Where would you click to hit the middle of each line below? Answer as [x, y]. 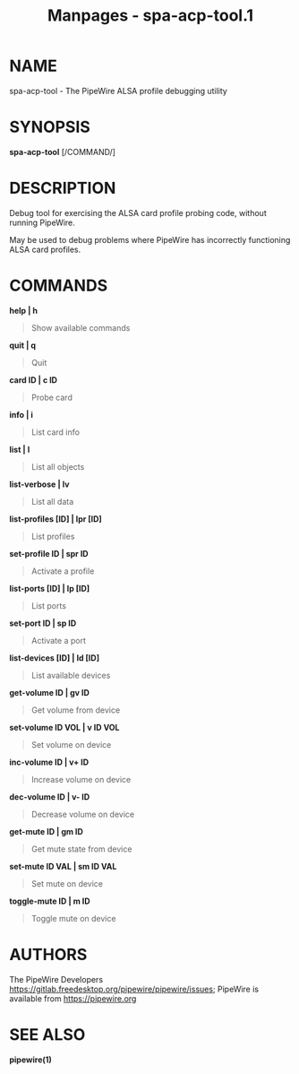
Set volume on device [71, 744]
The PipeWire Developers [56, 979]
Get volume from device [76, 710]
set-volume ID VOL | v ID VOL [64, 727]
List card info [56, 432]
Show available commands [81, 327]
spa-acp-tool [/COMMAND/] [63, 152]
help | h [24, 310]
